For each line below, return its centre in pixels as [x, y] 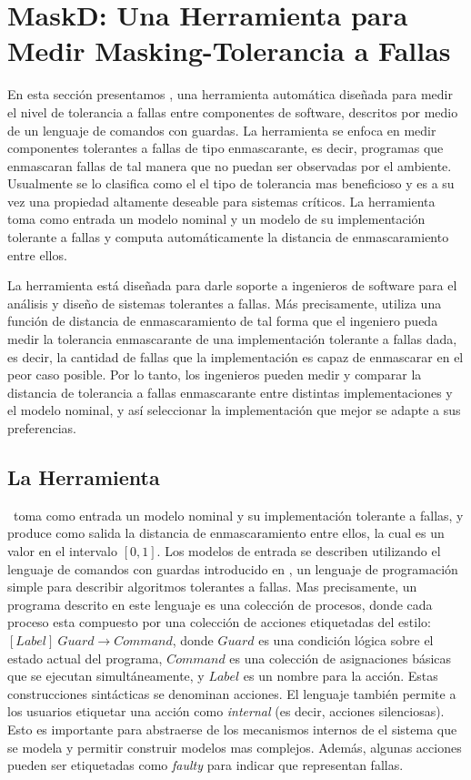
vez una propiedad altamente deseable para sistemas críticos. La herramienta [221, 201]
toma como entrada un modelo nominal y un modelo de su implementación [216, 219]
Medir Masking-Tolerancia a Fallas [229, 51]
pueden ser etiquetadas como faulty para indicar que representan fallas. [205, 765]
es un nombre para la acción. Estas [341, 676]
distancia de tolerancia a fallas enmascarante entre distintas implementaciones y [230, 392]
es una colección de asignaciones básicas [341, 658]
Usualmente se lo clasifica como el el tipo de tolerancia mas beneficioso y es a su [231, 183]
